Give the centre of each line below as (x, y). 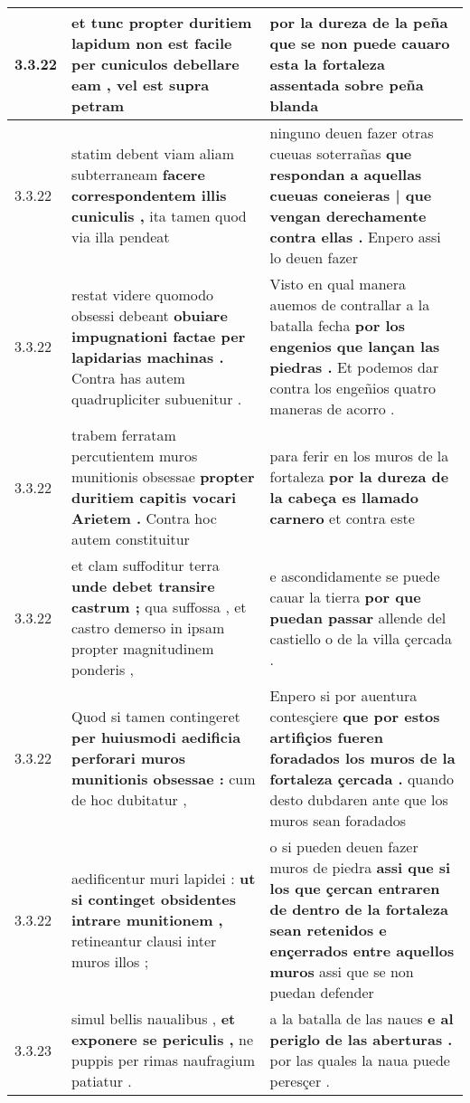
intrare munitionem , (147, 919)
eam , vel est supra (141, 85)
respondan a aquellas (346, 174)
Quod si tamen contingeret (156, 716)
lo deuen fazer (314, 257)
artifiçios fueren (326, 737)
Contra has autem (128, 377)
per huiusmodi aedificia (156, 737)
